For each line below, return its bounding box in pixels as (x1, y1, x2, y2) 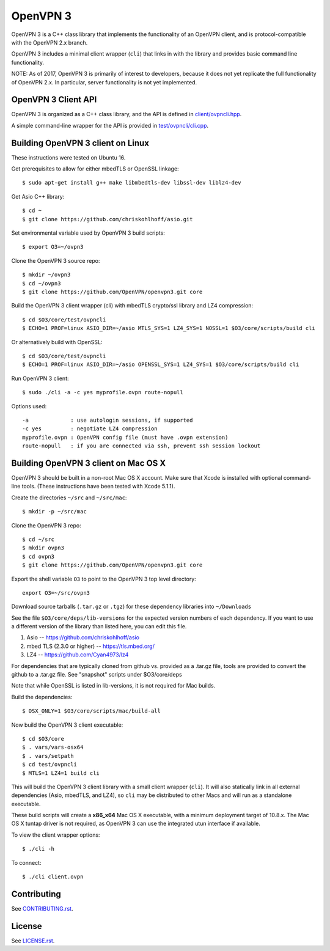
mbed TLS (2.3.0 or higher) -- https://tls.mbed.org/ (26, 642, 155, 650)
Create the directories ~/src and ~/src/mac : (11, 494, 127, 501)
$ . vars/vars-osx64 (22, 744, 84, 751)
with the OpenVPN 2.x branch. (11, 39, 88, 46)
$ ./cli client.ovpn (22, 873, 84, 880)
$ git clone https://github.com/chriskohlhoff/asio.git (22, 216, 193, 222)
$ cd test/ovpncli (22, 761, 78, 768)
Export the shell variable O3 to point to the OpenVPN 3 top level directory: (11, 575, 197, 582)
